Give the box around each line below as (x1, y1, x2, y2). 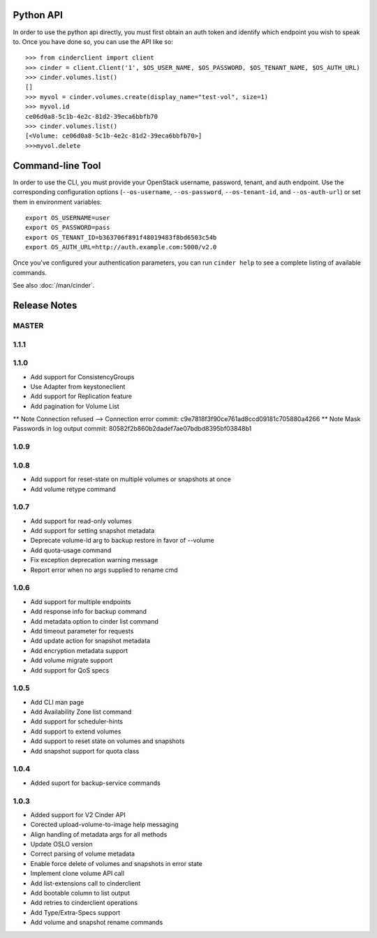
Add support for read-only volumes (30, 517, 132, 525)
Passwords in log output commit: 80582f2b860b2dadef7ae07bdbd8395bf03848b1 (13, 425, 252, 433)
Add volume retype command (30, 485, 116, 493)
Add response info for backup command (30, 608, 147, 616)
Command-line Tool (13, 159, 101, 171)
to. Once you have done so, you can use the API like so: (13, 37, 174, 45)
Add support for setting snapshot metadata (30, 527, 155, 535)
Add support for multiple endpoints (30, 597, 131, 606)
